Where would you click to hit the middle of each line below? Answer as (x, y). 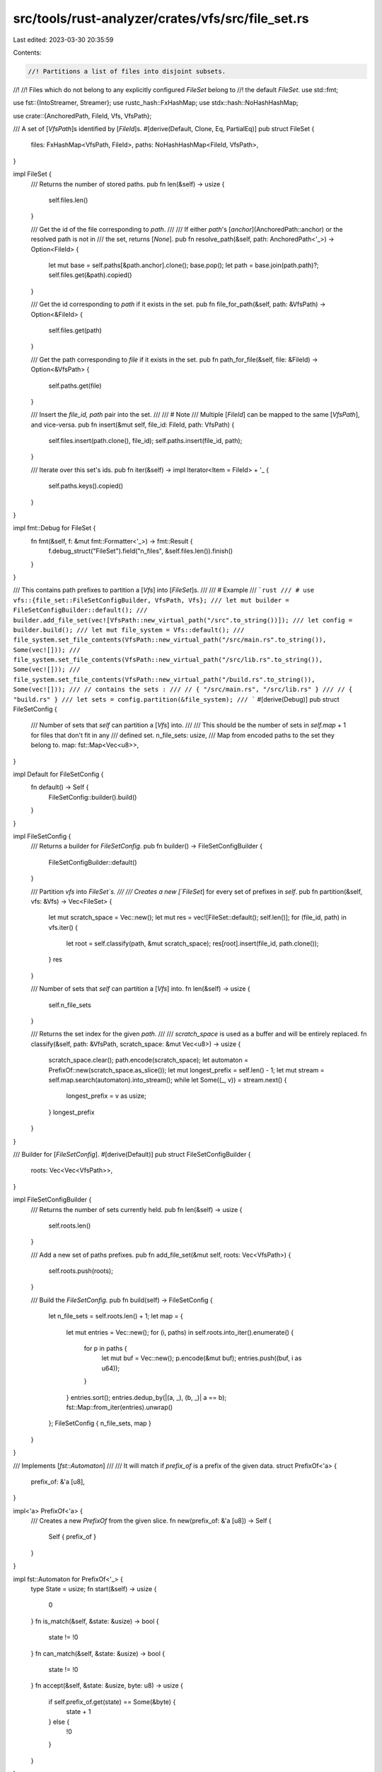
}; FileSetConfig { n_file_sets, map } (100, 1423)
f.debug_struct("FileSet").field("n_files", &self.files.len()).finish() (141, 551)
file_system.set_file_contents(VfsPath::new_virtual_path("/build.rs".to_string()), (164, 679)
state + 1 (79, 1712)
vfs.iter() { (63, 927)
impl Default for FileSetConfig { (58, 774)
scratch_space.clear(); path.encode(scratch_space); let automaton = (149, 1060)
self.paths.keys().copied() (86, 486)
